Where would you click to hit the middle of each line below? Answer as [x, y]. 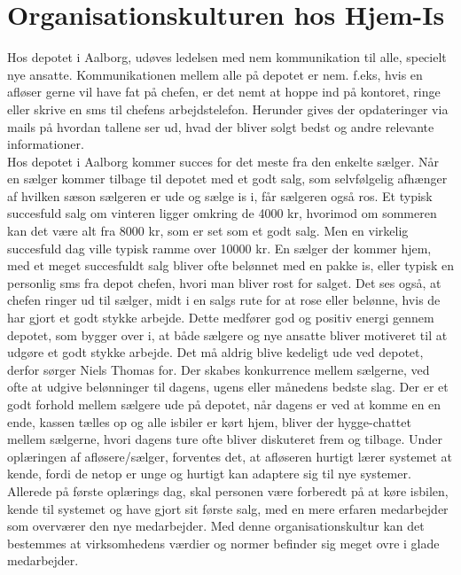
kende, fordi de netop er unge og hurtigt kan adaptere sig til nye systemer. [209, 474]
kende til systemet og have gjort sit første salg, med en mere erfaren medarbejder [228, 508]
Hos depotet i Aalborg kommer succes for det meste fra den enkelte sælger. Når [223, 161]
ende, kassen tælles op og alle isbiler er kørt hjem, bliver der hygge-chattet [209, 421]
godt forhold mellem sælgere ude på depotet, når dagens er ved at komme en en [224, 404]
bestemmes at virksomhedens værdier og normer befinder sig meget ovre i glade [223, 543]
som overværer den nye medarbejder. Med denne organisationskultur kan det [216, 526]
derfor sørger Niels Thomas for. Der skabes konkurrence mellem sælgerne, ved [219, 369]
